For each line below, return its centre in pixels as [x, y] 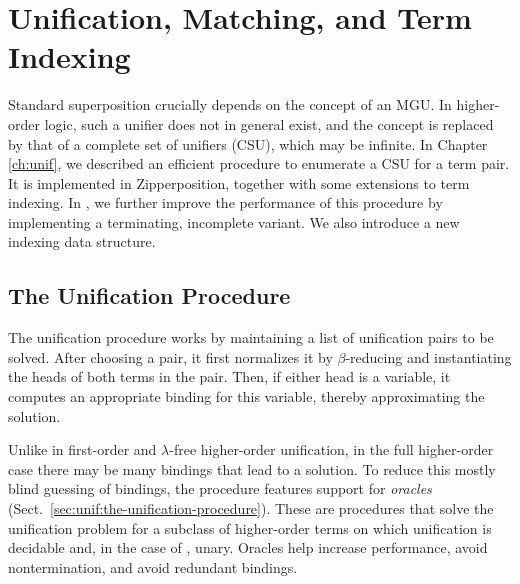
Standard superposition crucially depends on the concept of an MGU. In [230, 104]
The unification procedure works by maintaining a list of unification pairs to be [251, 337]
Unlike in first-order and [82, 449]
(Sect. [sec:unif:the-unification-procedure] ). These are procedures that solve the [251, 508]
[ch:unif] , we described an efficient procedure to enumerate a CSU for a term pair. [259, 163]
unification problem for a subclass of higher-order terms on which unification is [250, 527]
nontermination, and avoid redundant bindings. [153, 566]
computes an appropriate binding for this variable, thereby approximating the [246, 396]
